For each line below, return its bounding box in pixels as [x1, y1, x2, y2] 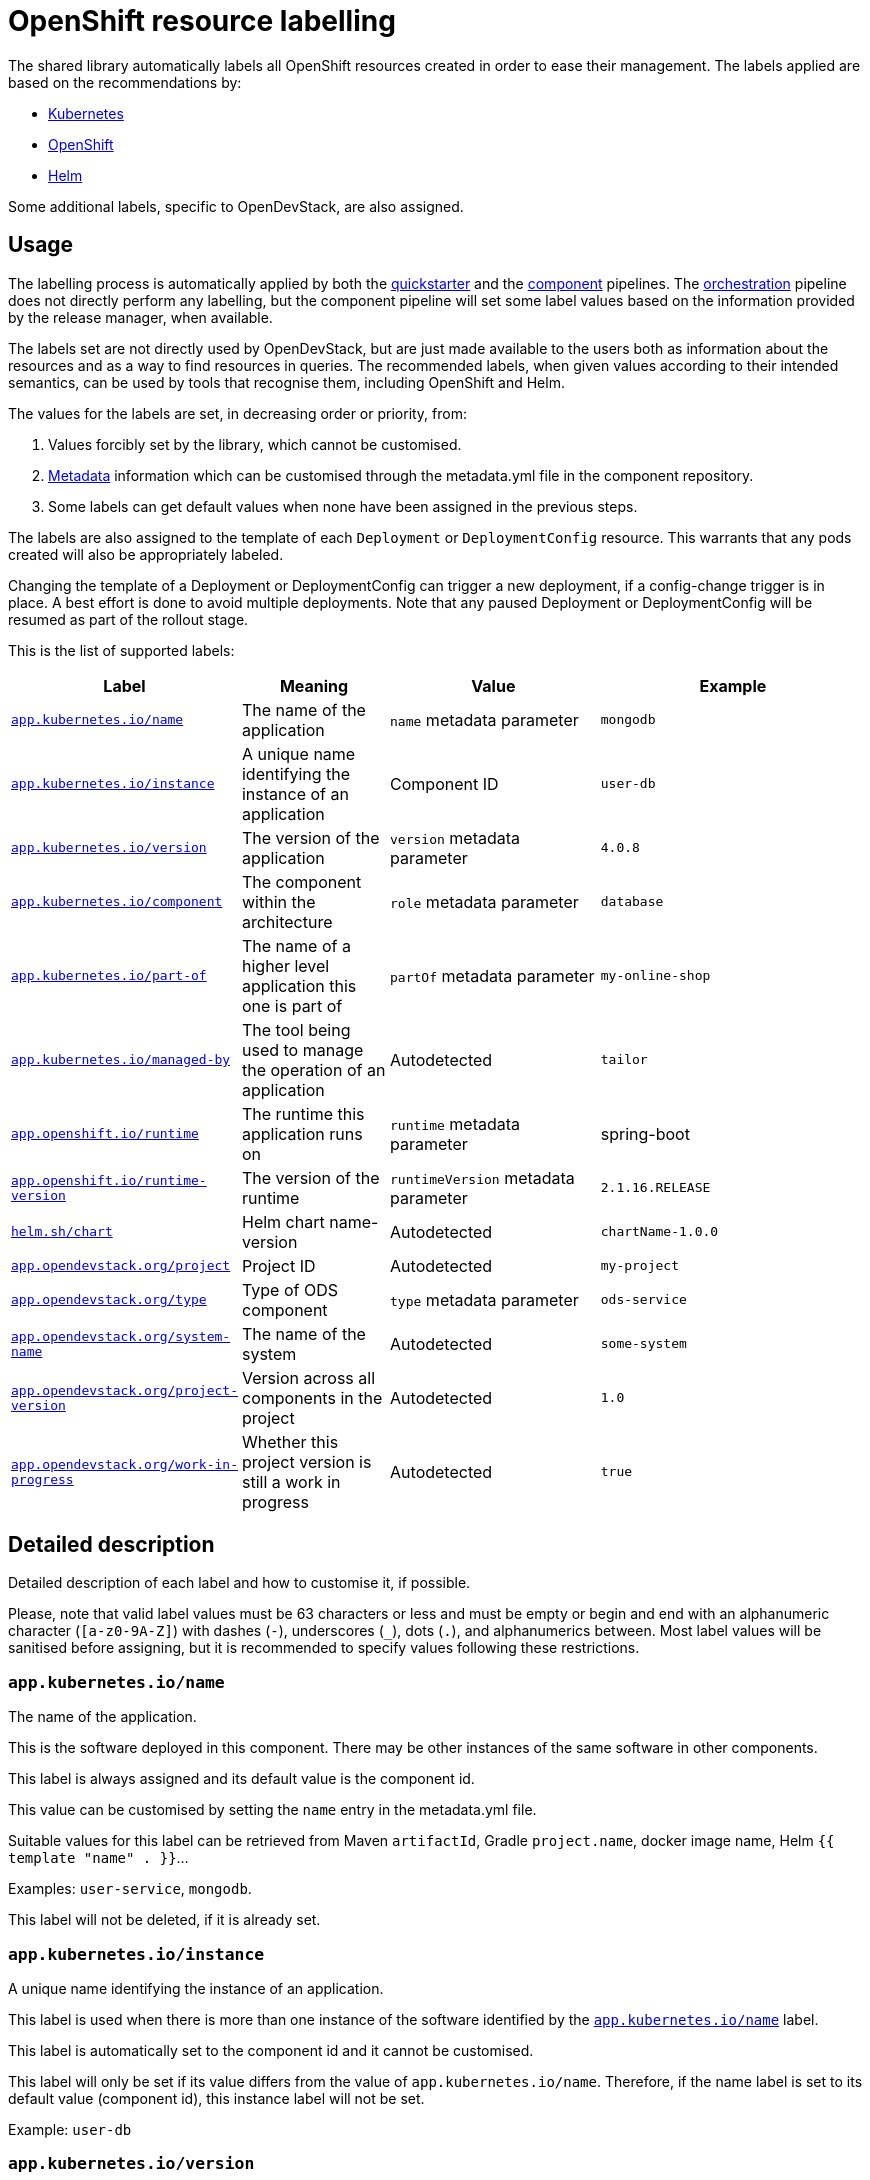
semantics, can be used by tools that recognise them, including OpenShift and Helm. [8, 373, 565, 391]
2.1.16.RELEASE [600, 1180, 711, 1196]
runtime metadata [390, 1113, 521, 1134]
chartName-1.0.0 [600, 1224, 719, 1240]
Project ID [241, 1255, 316, 1276]
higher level [241, 955, 330, 976]
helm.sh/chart [11, 1224, 113, 1240]
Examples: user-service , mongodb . [8, 1880, 252, 1898]
